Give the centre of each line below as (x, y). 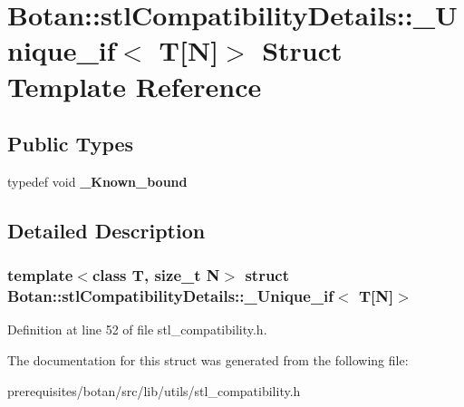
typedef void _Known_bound (97, 181)
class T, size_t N (156, 275)
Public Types (71, 144)
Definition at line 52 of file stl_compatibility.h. (137, 329)
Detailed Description (106, 230)
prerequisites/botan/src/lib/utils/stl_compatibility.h (154, 390)
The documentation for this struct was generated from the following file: (208, 360)
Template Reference (135, 86)
